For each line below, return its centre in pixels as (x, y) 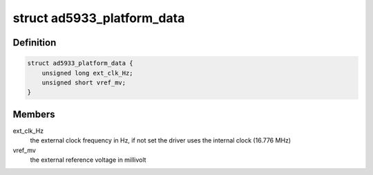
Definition (35, 43)
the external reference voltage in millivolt (88, 160)
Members (34, 114)
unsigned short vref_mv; (84, 82)
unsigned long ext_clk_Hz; (88, 73)
